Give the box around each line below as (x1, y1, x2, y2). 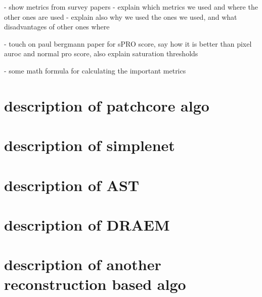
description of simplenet (4, 135, 175, 156)
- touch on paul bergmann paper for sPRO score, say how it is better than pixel (4, 38, 252, 49)
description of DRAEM (4, 214, 170, 235)
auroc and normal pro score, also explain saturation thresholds (4, 48, 198, 59)
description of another (4, 254, 161, 275)
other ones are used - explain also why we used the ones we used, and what (4, 11, 237, 22)
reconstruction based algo (4, 274, 186, 294)
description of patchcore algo (4, 95, 209, 116)
